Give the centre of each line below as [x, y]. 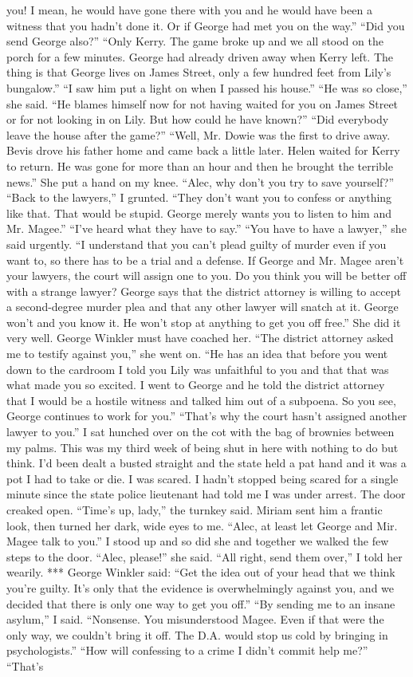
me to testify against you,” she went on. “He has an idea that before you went [197, 354]
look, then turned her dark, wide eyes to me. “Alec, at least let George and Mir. [202, 525]
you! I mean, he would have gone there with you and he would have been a [189, 10]
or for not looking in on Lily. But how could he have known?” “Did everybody [198, 119]
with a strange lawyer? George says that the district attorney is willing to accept [204, 291]
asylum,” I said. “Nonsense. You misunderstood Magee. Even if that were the [195, 619]
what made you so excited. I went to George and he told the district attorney [196, 385]
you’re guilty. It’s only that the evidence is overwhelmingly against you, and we [201, 587]
